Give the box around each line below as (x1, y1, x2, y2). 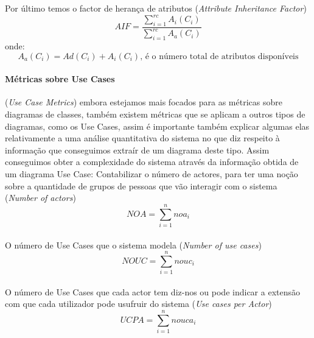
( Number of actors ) (5, 191, 76, 204)
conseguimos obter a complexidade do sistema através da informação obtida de (5, 155, 299, 168)
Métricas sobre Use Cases (5, 72, 115, 85)
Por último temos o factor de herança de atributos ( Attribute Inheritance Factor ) (5, 2, 307, 14)
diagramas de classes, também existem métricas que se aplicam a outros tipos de (5, 108, 305, 121)
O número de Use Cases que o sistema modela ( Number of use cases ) (5, 238, 262, 251)
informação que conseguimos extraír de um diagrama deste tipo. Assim (5, 143, 270, 156)
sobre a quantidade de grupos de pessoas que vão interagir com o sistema (5, 179, 277, 192)
